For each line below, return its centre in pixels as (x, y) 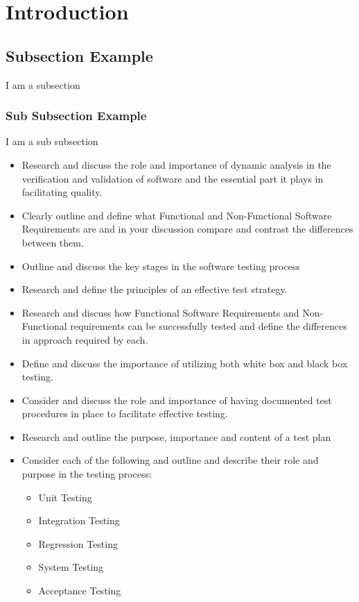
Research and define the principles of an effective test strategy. (155, 289)
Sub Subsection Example (76, 116)
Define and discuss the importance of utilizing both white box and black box (185, 363)
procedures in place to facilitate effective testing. (125, 413)
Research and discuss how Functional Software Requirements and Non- (173, 312)
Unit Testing (65, 497)
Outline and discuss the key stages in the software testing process (161, 266)
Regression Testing (78, 543)
